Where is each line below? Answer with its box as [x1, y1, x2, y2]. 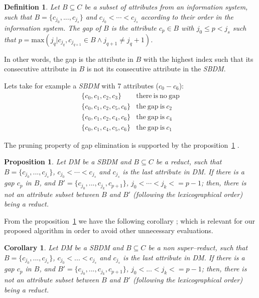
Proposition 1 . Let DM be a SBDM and [4, 156, 132, 167]
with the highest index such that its [143, 53, 253, 64]
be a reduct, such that [156, 156, 222, 167]
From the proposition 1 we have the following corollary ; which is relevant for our [4, 215, 255, 226]
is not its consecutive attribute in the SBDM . [86, 63, 226, 74]
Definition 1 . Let [4, 2, 60, 12]
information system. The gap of [4, 23, 101, 33]
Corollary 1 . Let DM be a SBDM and [4, 242, 123, 253]
